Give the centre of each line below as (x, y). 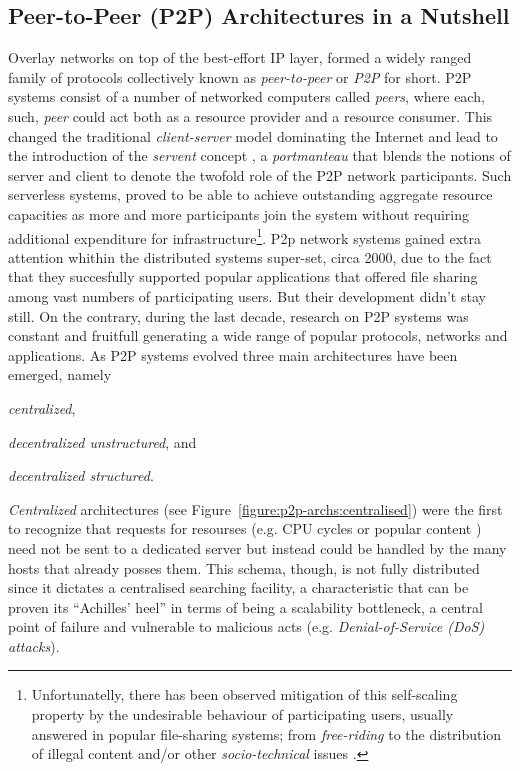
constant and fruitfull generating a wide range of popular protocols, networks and (258, 335)
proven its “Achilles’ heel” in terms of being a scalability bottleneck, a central (245, 606)
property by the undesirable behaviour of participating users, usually (242, 714)
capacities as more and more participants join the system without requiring (239, 213)
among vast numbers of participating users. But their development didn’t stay (247, 295)
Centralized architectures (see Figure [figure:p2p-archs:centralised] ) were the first (255, 508)
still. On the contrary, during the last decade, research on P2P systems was (238, 315)
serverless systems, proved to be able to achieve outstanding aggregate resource (250, 194)
